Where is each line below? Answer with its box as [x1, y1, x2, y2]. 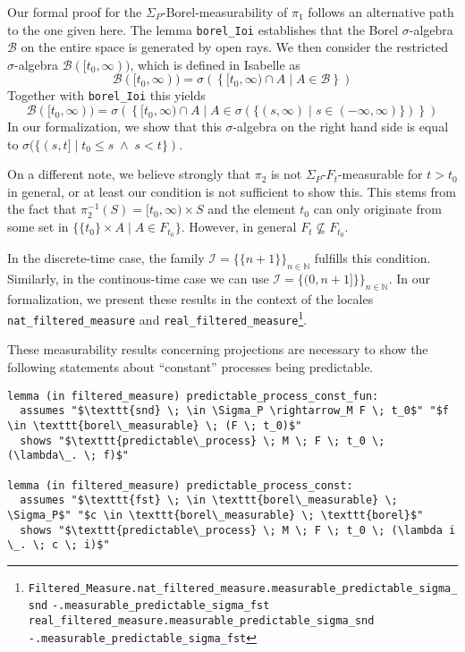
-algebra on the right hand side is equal [232, 117, 449, 136]
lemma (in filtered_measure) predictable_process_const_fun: [7, 389, 379, 402]
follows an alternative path [308, 3, 454, 21]
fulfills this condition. [314, 248, 431, 267]
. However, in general [181, 217, 297, 236]
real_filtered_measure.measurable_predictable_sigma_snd [28, 614, 375, 628]
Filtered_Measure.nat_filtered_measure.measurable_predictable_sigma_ [28, 581, 458, 595]
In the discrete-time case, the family [7, 248, 205, 267]
